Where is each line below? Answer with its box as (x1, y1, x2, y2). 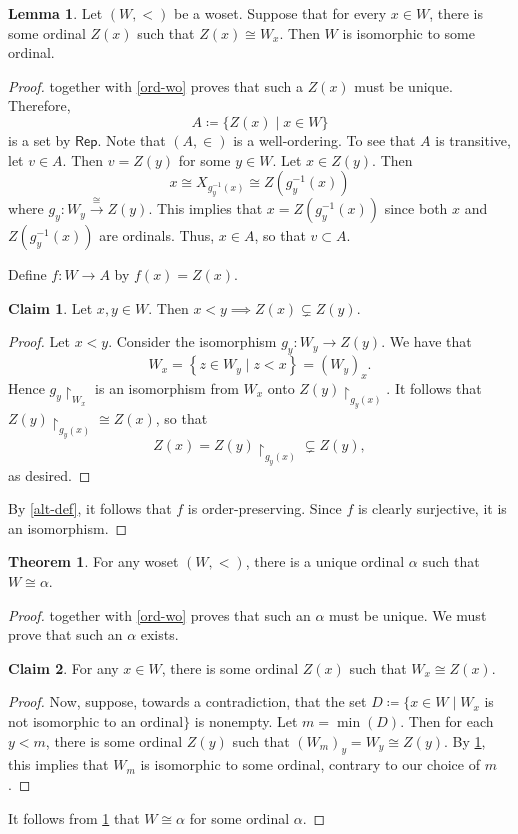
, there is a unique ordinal (245, 551, 405, 572)
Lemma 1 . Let (8, 3, 103, 23)
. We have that (381, 331, 472, 352)
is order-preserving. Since (187, 498, 342, 519)
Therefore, (8, 95, 71, 116)
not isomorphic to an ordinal (8, 711, 184, 732)
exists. (140, 624, 179, 645)
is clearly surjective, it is (357, 498, 507, 519)
